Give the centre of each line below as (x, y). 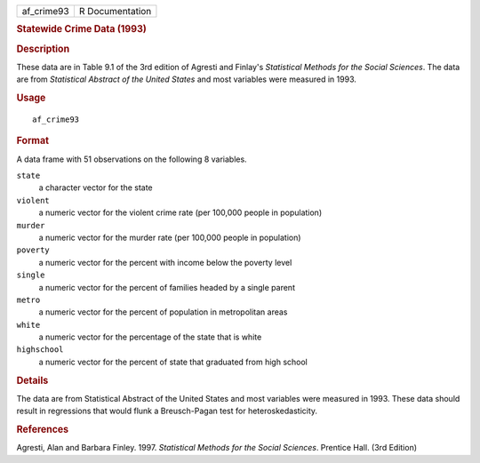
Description (43, 49)
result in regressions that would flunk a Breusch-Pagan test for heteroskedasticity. (167, 411)
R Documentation (115, 11)
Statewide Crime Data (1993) (81, 29)
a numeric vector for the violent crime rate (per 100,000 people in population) (180, 212)
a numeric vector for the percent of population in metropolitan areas (163, 312)
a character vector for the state (96, 188)
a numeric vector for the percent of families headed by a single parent (167, 287)
